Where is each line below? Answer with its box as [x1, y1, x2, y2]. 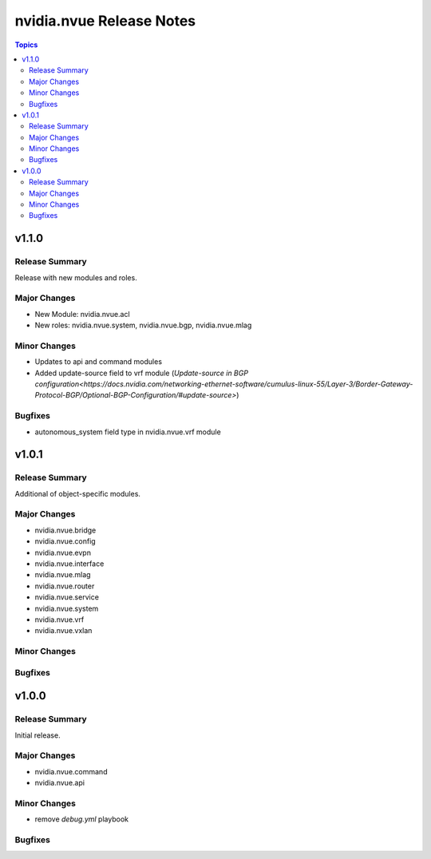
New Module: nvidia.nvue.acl [34, 309, 131, 319]
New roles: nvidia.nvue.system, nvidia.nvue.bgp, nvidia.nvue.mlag [34, 320, 252, 331]
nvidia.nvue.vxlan [34, 626, 93, 635]
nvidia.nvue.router [34, 581, 95, 591]
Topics [14, 40, 38, 49]
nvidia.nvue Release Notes [14, 12, 196, 30]
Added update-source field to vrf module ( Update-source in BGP [34, 368, 249, 378]
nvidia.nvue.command [34, 766, 108, 776]
